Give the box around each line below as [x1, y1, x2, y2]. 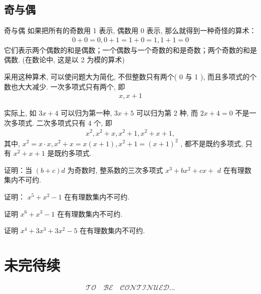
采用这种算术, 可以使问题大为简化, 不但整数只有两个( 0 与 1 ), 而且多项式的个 [4, 71, 257, 82]
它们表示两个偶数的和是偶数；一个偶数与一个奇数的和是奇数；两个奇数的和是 [4, 44, 257, 55]
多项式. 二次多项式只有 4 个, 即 [11, 117, 112, 128]
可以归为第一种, [61, 108, 112, 118]
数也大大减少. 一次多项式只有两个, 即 [4, 81, 125, 91]
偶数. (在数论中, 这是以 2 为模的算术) [4, 54, 125, 65]
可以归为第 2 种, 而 [136, 108, 198, 118]
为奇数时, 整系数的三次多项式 [67, 164, 163, 175]
